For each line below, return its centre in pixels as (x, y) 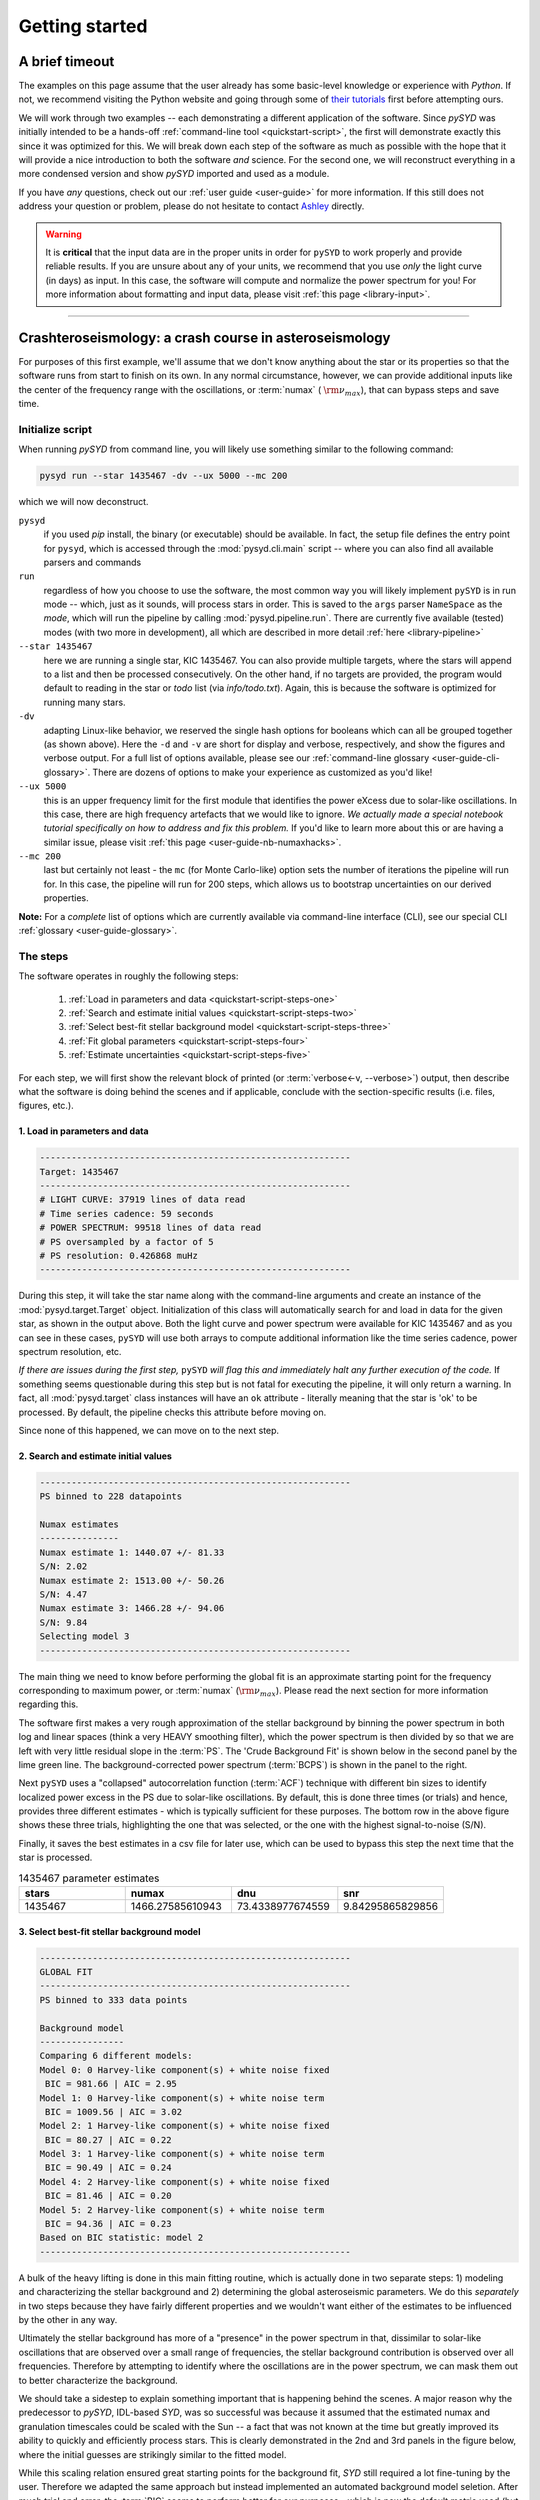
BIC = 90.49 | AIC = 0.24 (108, 2168)
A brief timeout (66, 61)
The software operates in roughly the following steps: (128, 976)
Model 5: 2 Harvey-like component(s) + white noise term (182, 2209)
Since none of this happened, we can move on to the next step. (149, 1430)
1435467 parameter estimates (89, 1878)
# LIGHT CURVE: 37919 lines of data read (142, 1199)
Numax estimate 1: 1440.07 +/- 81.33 (132, 1552)
